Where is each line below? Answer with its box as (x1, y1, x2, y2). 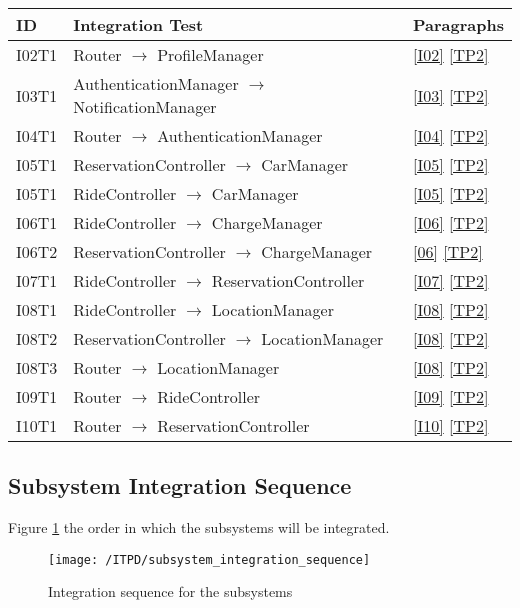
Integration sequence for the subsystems (48, 581, 293, 602)
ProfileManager (157, 43, 264, 66)
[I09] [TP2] (413, 385, 489, 408)
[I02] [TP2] (413, 43, 489, 66)
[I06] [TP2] (413, 211, 489, 234)
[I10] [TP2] (413, 414, 489, 437)
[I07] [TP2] (413, 269, 489, 292)
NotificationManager (73, 95, 217, 118)
